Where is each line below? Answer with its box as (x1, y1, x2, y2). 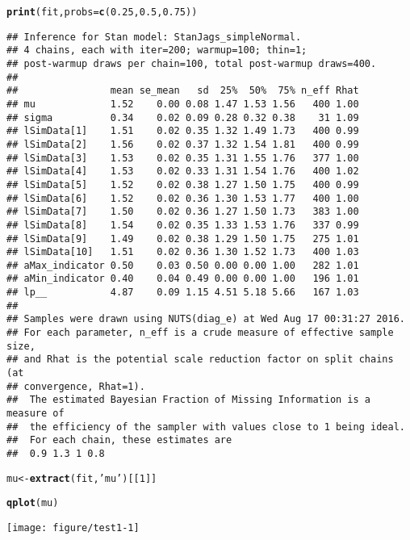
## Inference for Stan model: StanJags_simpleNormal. (6, 31, 302, 43)
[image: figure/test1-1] (6, 521, 140, 534)
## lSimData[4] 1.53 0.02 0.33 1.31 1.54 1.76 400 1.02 (6, 165, 359, 178)
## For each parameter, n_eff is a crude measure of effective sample (6, 327, 394, 339)
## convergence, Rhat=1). (6, 380, 145, 392)
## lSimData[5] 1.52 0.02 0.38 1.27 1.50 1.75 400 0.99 (6, 178, 359, 190)
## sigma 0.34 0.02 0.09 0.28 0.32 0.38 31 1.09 (6, 111, 359, 123)
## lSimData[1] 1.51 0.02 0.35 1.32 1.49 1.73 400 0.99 (6, 125, 359, 137)
